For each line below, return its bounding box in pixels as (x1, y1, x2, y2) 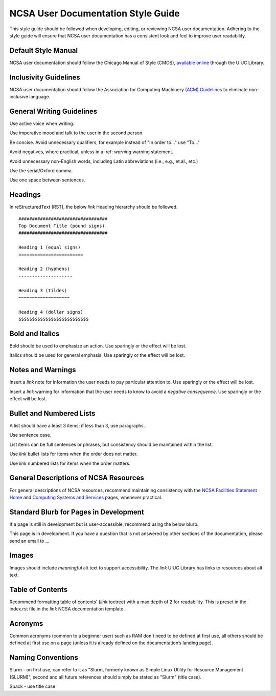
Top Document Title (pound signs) (18, 223, 105, 229)
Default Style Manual (9, 46, 78, 55)
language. (29, 94, 51, 100)
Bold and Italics (9, 329, 60, 338)
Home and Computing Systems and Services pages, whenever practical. (9, 494, 163, 500)
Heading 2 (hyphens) (18, 266, 70, 272)
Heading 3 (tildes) (18, 288, 67, 293)
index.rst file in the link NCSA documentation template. (9, 606, 125, 612)
